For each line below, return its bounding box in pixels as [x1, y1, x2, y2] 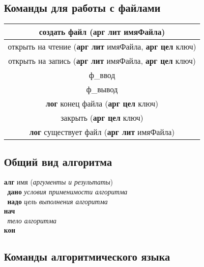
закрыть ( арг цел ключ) [60, 112, 144, 124]
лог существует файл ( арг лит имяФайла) [29, 126, 175, 138]
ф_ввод [88, 69, 116, 81]
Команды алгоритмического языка [4, 249, 170, 264]
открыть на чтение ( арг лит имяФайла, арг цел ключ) [8, 41, 197, 53]
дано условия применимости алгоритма [7, 187, 128, 196]
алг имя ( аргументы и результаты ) [4, 177, 113, 187]
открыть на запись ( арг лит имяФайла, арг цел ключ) [8, 55, 196, 67]
